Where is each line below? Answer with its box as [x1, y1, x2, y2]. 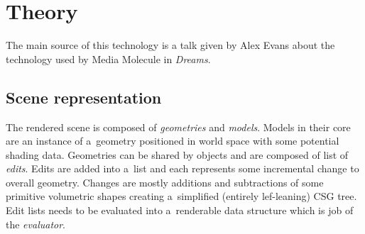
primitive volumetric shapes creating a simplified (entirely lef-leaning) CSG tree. [6, 189, 357, 204]
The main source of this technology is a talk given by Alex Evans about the [6, 38, 335, 52]
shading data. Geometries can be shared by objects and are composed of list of [6, 147, 349, 162]
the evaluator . [6, 216, 66, 231]
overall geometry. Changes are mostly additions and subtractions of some [6, 174, 324, 189]
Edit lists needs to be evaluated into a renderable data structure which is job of [6, 203, 354, 218]
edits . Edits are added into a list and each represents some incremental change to [6, 161, 359, 176]
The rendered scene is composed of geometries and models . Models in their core [6, 119, 351, 134]
